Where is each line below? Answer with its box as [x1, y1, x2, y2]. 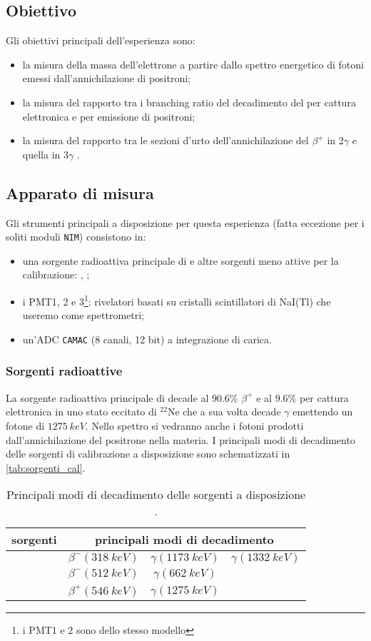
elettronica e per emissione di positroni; [22, 108, 195, 123]
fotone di [6, 418, 45, 433]
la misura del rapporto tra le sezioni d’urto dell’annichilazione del [22, 133, 309, 148]
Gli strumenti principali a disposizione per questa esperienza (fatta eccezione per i [6, 215, 365, 230]
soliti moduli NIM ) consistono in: [6, 229, 146, 244]
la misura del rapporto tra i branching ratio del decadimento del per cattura [22, 94, 356, 109]
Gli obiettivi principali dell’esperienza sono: [6, 33, 195, 48]
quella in [22, 146, 61, 161]
